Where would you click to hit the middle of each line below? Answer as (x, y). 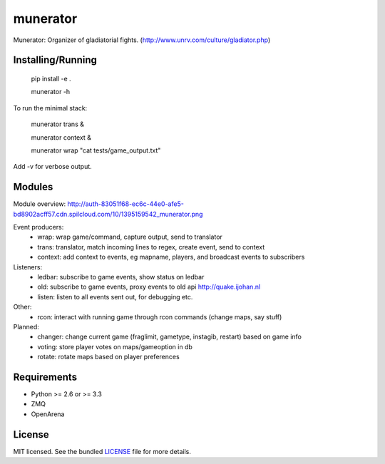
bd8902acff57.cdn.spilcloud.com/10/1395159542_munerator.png (108, 214)
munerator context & (61, 137)
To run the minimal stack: (50, 108)
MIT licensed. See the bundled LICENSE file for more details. (102, 451)
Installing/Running (55, 60)
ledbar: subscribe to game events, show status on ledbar (121, 277)
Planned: (26, 326)
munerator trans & (58, 124)
